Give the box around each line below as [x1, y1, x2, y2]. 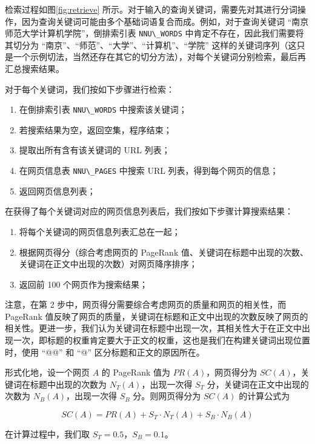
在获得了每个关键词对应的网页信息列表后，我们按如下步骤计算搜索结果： [5, 205, 293, 217]
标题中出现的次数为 [30, 377, 107, 390]
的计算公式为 [239, 389, 290, 402]
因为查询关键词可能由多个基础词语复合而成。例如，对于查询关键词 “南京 [21, 15, 309, 27]
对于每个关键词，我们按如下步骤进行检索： [5, 82, 174, 95]
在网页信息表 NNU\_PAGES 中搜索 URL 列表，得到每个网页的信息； [19, 164, 279, 177]
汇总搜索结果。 [5, 62, 64, 75]
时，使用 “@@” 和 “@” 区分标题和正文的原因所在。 [5, 345, 205, 358]
